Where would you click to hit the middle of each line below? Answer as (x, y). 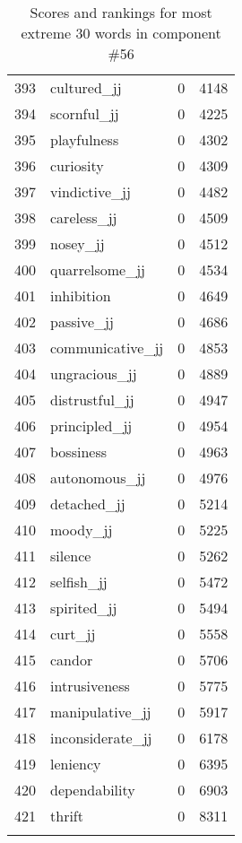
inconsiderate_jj (101, 738)
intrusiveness (90, 686)
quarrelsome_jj (98, 269)
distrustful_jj (92, 400)
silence (71, 556)
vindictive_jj (91, 191)
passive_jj (82, 322)
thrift (67, 816)
